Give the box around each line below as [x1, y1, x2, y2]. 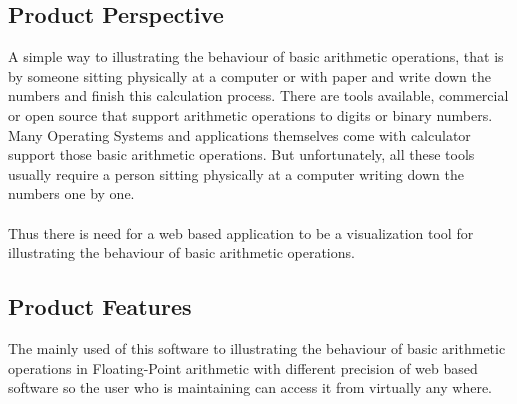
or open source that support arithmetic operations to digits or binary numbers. [8, 104, 493, 125]
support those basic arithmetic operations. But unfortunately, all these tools [8, 144, 475, 165]
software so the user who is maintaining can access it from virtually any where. [8, 377, 493, 398]
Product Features [8, 291, 192, 322]
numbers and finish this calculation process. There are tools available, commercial [8, 85, 509, 106]
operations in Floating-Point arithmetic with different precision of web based [8, 357, 478, 378]
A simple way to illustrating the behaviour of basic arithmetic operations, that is [8, 46, 504, 67]
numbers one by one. [8, 183, 135, 204]
